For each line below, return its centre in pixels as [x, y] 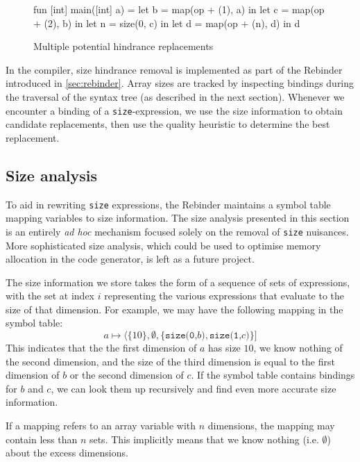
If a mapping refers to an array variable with [101, 426]
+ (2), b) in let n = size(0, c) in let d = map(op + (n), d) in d [167, 23]
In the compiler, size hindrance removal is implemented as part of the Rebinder [174, 69]
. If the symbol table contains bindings [273, 375]
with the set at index [50, 296]
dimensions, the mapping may [271, 426]
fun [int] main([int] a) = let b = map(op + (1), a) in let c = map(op [179, 9]
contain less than [42, 439]
